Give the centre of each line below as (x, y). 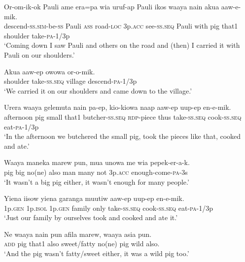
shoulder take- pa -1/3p (37, 35)
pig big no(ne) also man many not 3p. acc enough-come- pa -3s (96, 172)
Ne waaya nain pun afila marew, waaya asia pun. (78, 234)
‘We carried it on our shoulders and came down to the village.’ (98, 90)
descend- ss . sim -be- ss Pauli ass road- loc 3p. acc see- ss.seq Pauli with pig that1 (121, 26)
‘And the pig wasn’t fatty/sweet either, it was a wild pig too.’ (97, 253)
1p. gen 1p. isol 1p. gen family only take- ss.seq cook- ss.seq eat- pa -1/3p (109, 208)
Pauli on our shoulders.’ (39, 54)
